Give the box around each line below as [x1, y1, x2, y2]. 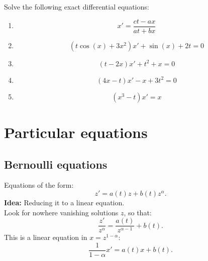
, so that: [124, 207, 152, 217]
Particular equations [4, 122, 148, 143]
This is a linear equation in [4, 232, 87, 242]
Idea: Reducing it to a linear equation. [4, 197, 125, 208]
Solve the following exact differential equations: [4, 2, 149, 12]
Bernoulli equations [4, 156, 108, 172]
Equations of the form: [4, 180, 74, 190]
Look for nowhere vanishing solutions [4, 207, 119, 217]
